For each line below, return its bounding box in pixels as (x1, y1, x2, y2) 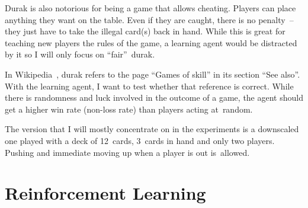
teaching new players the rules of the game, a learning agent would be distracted (5, 36, 297, 49)
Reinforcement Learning (5, 181, 206, 205)
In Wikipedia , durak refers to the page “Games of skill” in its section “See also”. (5, 68, 300, 80)
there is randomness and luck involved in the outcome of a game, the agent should (5, 91, 303, 104)
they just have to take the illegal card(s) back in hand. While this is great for (5, 25, 285, 37)
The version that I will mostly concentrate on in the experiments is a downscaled (5, 123, 299, 135)
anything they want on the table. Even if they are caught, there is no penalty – (5, 13, 294, 25)
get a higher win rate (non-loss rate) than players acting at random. (5, 103, 253, 115)
